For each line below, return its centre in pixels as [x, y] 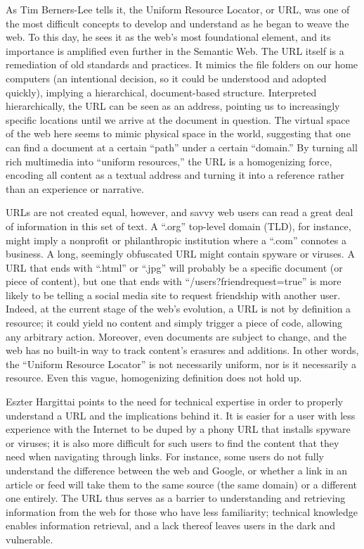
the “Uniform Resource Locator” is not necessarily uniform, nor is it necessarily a [181, 364]
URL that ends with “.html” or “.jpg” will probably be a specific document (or [174, 267]
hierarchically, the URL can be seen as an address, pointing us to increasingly [173, 106]
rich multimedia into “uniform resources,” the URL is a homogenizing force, [169, 161]
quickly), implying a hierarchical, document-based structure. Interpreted [161, 92]
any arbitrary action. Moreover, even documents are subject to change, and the [176, 336]
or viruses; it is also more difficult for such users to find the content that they [173, 442]
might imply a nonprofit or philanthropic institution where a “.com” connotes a [176, 240]
